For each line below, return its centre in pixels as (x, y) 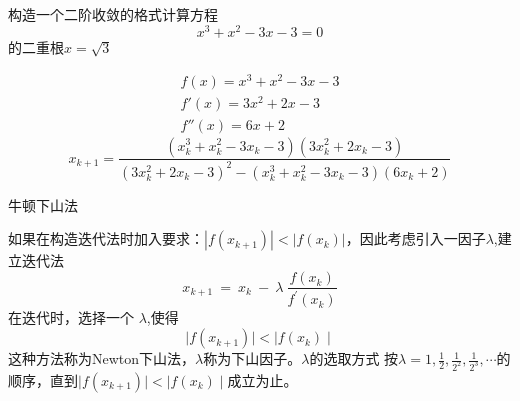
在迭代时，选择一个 (71, 317)
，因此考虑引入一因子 (415, 238)
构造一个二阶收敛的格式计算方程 (113, 14)
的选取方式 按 (354, 358)
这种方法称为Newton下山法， (102, 358)
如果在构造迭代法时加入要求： (106, 238)
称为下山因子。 (252, 358)
